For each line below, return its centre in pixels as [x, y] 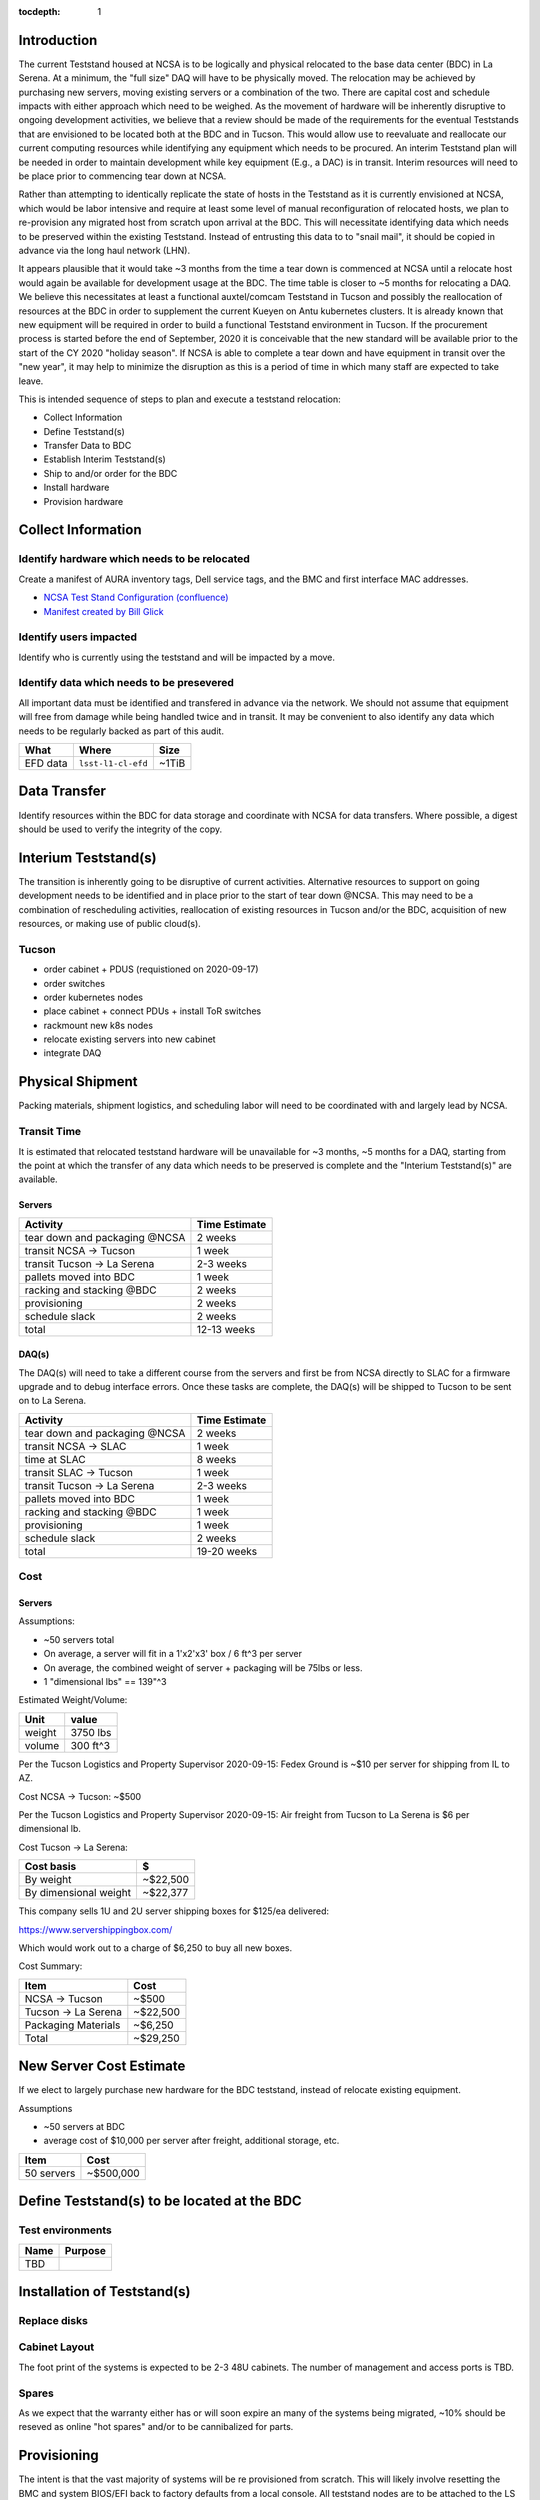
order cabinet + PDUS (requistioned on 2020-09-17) [151, 969]
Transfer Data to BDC [87, 446]
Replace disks [53, 2320]
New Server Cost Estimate [102, 2066]
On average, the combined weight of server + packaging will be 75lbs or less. [203, 1667]
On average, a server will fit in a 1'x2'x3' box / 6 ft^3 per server [173, 1654]
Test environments [65, 2230]
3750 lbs [91, 1732]
